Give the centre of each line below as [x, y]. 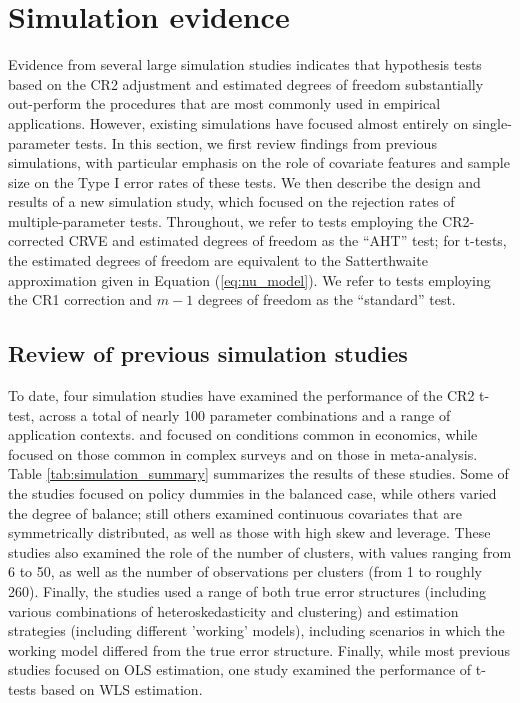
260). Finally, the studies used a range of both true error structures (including [247, 590]
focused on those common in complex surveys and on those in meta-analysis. [243, 453]
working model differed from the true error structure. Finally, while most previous [259, 649]
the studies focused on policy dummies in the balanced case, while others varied [252, 493]
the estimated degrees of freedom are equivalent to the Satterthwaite [218, 260]
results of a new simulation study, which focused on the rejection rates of [231, 201]
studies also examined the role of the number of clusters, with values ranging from [260, 551]
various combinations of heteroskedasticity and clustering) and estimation [233, 610]
